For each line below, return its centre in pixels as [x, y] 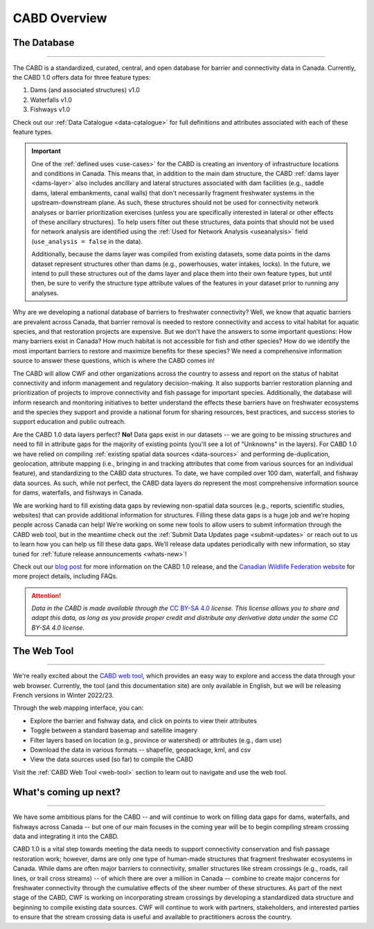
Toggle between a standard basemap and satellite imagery [114, 730]
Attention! [46, 595]
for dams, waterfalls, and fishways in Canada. [78, 493]
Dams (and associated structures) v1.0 [85, 90]
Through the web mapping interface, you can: [78, 708]
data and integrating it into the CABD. [66, 836]
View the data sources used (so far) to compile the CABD [112, 759]
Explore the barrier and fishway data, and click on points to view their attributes [144, 720]
